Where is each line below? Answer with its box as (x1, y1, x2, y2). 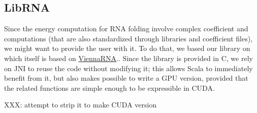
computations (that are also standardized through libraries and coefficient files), (4, 33, 253, 43)
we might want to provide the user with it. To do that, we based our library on (4, 43, 250, 53)
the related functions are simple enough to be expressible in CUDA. (4, 82, 215, 93)
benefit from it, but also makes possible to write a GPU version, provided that (4, 73, 248, 83)
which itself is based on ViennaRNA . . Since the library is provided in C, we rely (4, 52, 253, 63)
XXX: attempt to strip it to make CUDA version (4, 99, 157, 110)
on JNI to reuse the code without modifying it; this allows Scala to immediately (4, 63, 253, 73)
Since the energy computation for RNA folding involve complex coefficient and (4, 23, 248, 34)
